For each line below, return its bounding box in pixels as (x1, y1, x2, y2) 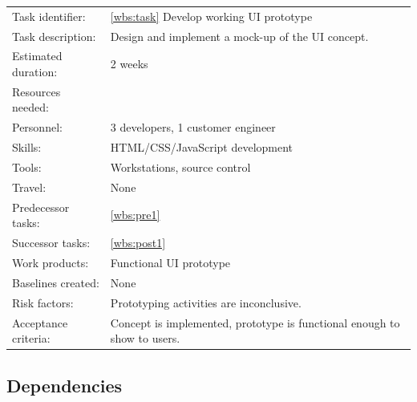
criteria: (12, 330, 51, 347)
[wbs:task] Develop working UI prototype (110, 7, 313, 24)
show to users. (110, 330, 180, 347)
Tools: (12, 159, 42, 175)
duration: (12, 63, 58, 80)
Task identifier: (12, 7, 86, 24)
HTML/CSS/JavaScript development (110, 139, 294, 156)
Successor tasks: (12, 234, 91, 251)
